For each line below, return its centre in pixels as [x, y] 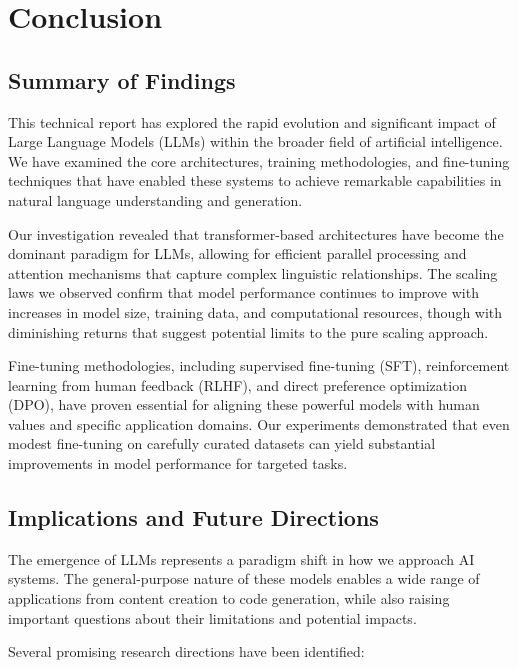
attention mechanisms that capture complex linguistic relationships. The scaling [253, 272]
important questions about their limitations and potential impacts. [212, 617]
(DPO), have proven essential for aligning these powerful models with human [244, 404]
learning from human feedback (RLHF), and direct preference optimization [237, 384]
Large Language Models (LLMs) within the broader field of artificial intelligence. [255, 141]
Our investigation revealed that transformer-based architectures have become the [256, 233]
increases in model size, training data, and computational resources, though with [255, 311]
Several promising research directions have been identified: [186, 651]
